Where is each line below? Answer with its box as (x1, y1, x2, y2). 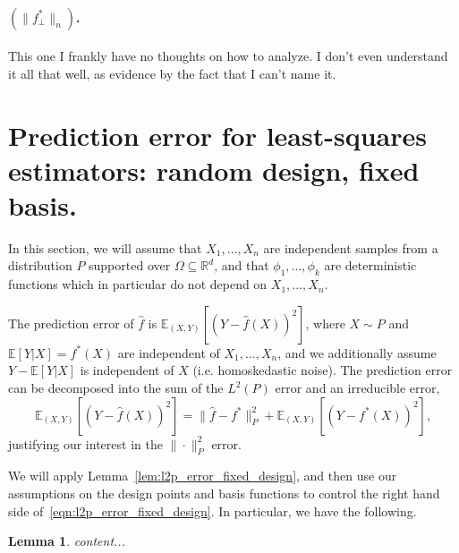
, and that (214, 256, 269, 275)
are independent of (117, 343, 220, 362)
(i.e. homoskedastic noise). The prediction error (192, 361, 453, 379)
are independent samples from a (263, 238, 438, 257)
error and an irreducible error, (275, 379, 440, 397)
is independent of (80, 361, 174, 379)
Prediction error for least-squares (8, 116, 427, 153)
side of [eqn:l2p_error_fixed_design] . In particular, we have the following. (8, 501, 417, 520)
